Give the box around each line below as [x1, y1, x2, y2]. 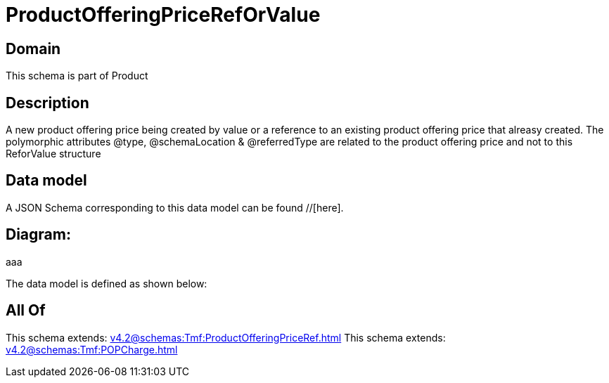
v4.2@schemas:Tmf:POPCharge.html [6, 343, 178, 356]
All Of [6, 301, 46, 320]
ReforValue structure [6, 148, 101, 160]
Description [6, 93, 89, 112]
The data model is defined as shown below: [6, 277, 207, 290]
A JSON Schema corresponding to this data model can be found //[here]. [6, 201, 344, 214]
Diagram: [6, 226, 71, 244]
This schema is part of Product [6, 70, 148, 82]
